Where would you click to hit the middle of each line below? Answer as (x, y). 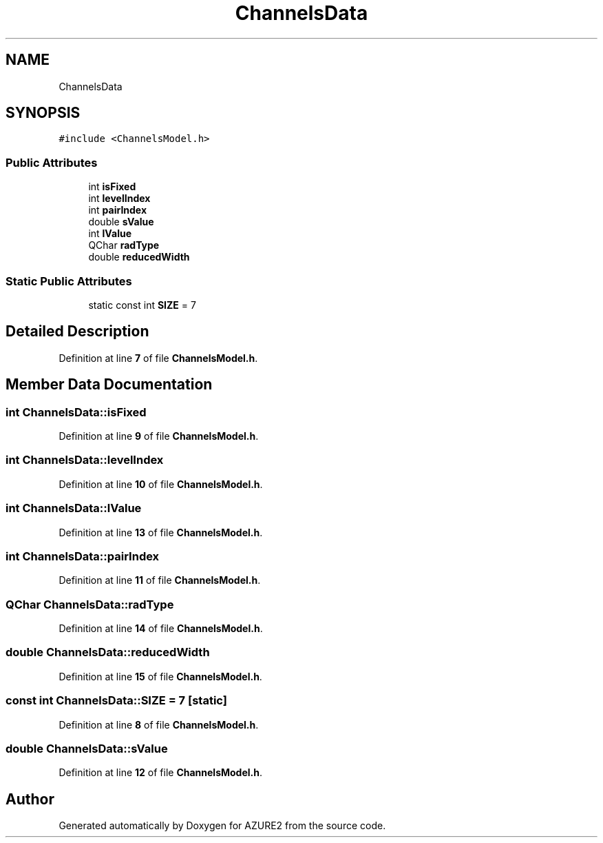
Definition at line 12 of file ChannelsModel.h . (161, 773)
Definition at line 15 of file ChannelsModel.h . (160, 676)
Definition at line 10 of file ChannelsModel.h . (161, 484)
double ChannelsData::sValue (87, 748)
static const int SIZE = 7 (142, 305)
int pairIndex (118, 210)
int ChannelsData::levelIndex (85, 460)
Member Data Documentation (109, 385)
